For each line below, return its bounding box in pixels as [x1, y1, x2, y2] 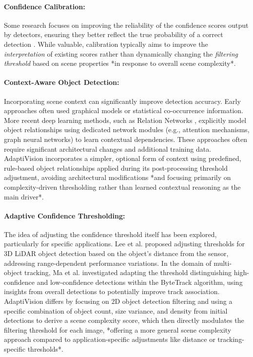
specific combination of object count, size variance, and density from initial [4, 305, 228, 316]
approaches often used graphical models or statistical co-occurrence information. [4, 105, 244, 116]
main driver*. [4, 191, 44, 201]
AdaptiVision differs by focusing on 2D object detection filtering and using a [4, 296, 233, 306]
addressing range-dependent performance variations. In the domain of [4, 258, 212, 268]
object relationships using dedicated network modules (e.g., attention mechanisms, [4, 124, 250, 135]
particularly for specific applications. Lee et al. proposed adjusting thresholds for [4, 238, 245, 249]
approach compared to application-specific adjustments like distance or [4, 334, 215, 344]
